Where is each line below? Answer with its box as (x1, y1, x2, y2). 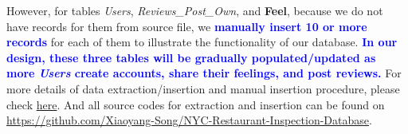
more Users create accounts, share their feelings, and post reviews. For (6, 65, 402, 81)
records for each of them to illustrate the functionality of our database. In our (6, 33, 398, 50)
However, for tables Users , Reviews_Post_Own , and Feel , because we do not (6, 2, 383, 18)
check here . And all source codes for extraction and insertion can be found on (6, 96, 385, 112)
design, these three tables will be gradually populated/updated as (6, 49, 376, 65)
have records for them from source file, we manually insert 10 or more (6, 18, 367, 34)
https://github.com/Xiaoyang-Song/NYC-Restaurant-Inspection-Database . (6, 112, 372, 128)
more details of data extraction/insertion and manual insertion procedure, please (6, 80, 400, 97)
